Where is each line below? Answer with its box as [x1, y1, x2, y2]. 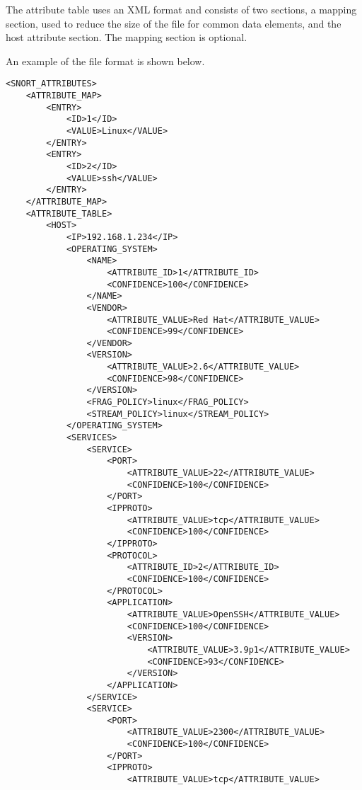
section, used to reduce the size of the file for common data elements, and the [6, 16, 341, 30]
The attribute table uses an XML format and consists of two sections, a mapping [6, 2, 357, 16]
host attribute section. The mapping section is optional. [6, 30, 247, 45]
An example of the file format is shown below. [6, 53, 205, 68]
